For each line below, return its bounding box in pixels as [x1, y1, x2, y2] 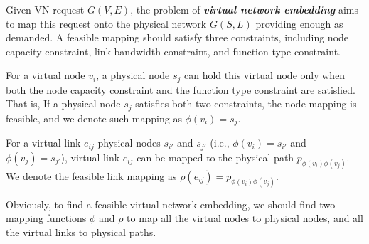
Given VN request [6, 2, 85, 16]
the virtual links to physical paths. [6, 224, 156, 239]
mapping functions [6, 211, 87, 226]
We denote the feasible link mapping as [6, 168, 177, 183]
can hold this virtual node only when [184, 68, 346, 83]
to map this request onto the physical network [6, 16, 207, 31]
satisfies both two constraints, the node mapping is [135, 96, 357, 111]
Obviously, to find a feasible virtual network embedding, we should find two [6, 196, 336, 211]
